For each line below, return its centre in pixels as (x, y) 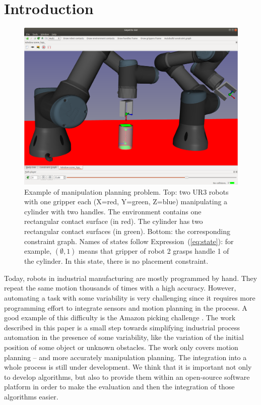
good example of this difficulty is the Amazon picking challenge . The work (120, 317)
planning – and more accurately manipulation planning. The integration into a (125, 357)
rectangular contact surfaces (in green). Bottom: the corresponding (127, 231)
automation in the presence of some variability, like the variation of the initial (124, 337)
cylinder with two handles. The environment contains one (113, 211)
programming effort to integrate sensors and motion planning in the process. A (126, 307)
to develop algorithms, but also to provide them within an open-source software (127, 377)
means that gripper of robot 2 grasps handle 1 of (154, 251)
